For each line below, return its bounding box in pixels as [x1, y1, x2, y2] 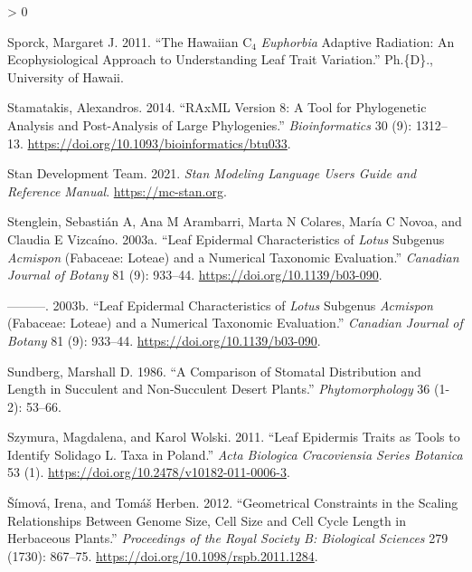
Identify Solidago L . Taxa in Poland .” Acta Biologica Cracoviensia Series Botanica [7, 444, 463, 463]
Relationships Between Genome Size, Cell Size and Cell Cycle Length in [7, 510, 406, 529]
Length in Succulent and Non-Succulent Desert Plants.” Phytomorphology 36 [7, 379, 430, 398]
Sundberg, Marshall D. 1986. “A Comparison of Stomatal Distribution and [7, 361, 421, 380]
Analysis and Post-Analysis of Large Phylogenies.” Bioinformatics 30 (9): [7, 115, 412, 134]
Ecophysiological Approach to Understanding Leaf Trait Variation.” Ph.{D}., [7, 50, 433, 69]
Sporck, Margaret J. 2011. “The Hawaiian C [7, 32, 252, 51]
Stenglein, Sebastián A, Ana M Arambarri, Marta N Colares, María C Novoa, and [7, 212, 462, 231]
